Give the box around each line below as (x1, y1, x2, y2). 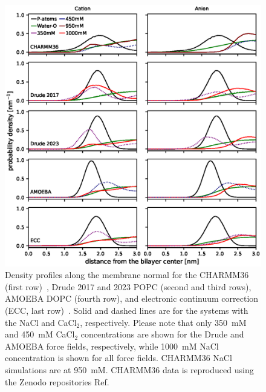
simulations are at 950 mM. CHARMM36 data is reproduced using (5, 363, 254, 376)
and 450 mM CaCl (5, 328, 75, 341)
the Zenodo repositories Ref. (5, 375, 109, 388)
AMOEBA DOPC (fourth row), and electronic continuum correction (5, 292, 259, 305)
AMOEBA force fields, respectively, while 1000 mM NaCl (5, 339, 219, 352)
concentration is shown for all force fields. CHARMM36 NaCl (5, 351, 232, 364)
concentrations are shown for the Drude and (80, 328, 244, 341)
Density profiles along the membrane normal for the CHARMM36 (5, 268, 249, 281)
